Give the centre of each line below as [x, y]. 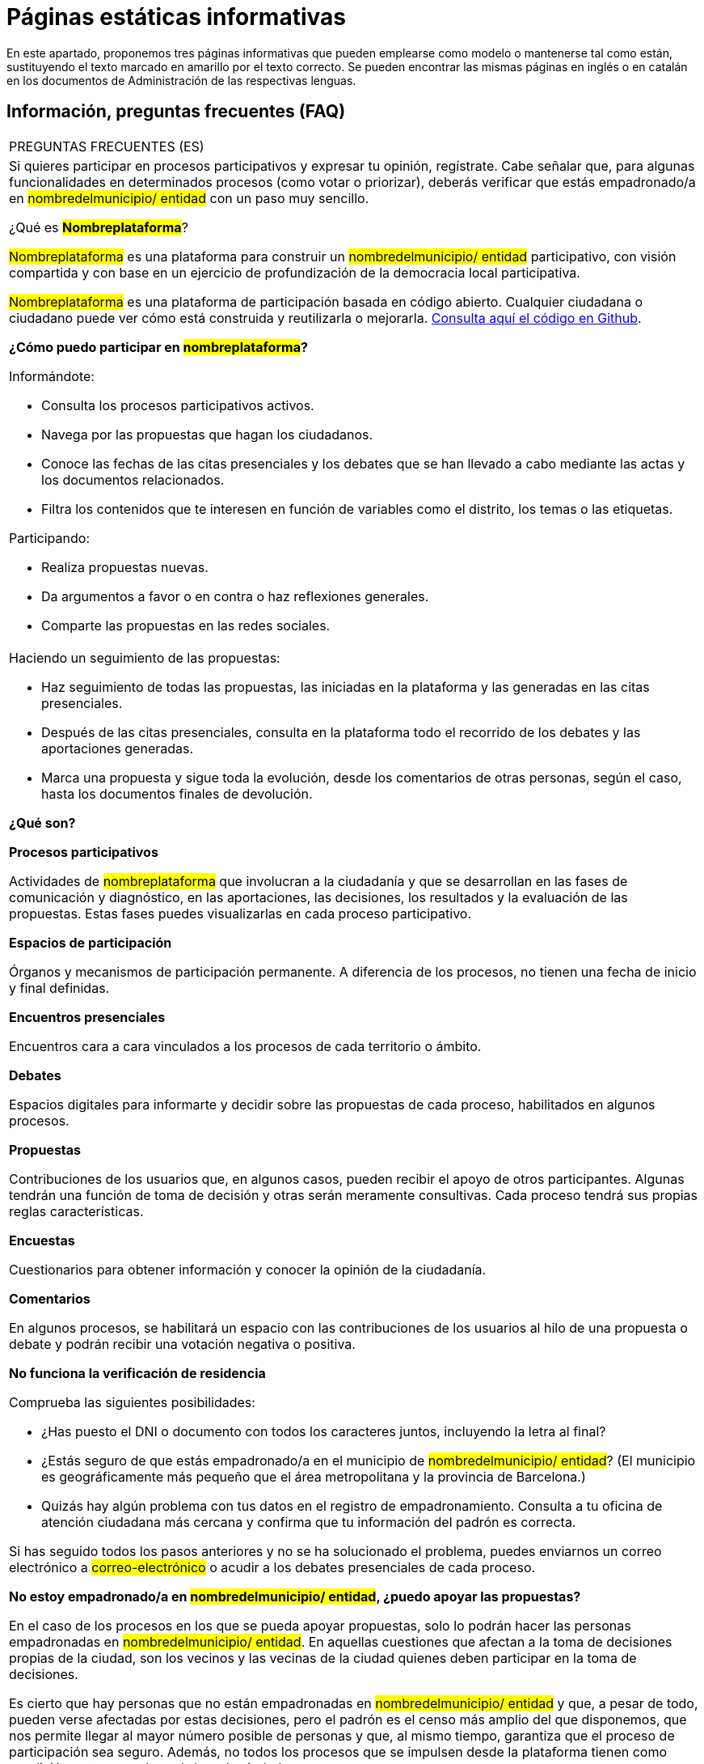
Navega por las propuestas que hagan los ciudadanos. [207, 434]
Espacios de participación [91, 942]
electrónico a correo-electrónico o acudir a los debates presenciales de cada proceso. [272, 1567]
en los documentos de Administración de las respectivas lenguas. [181, 80]
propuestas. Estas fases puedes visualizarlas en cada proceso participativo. [240, 913]
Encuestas [42, 1240]
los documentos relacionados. [133, 479]
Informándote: [52, 376]
